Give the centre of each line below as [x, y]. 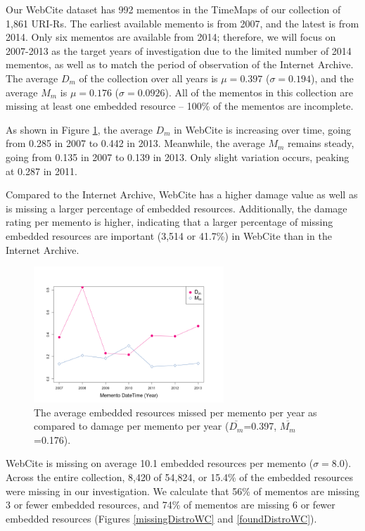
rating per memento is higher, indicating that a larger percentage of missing [169, 222]
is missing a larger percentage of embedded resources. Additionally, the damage [177, 208]
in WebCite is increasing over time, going [263, 129]
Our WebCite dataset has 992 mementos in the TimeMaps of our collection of [173, 9]
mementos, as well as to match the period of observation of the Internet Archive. [180, 64]
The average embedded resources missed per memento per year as [175, 412]
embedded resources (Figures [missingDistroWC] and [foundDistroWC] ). [161, 518]
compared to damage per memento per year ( [132, 426]
